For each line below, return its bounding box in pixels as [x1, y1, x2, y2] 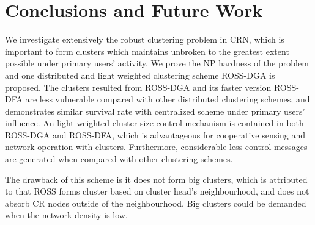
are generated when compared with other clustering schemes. [5, 152, 233, 165]
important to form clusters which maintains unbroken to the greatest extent [5, 45, 289, 57]
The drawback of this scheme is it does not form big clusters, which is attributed [5, 173, 308, 185]
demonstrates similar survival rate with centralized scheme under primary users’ [5, 104, 305, 117]
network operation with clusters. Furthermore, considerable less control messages [5, 140, 308, 153]
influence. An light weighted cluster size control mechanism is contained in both [5, 116, 304, 129]
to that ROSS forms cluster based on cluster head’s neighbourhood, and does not [5, 185, 309, 198]
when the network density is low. [5, 209, 128, 221]
